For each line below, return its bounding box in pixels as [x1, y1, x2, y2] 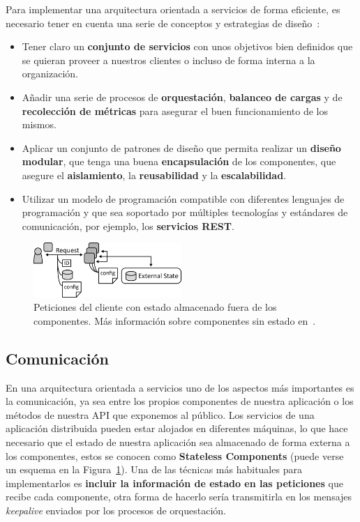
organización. [22, 66, 78, 81]
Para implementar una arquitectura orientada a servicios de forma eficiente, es [6, 2, 340, 16]
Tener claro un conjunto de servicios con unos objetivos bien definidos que [22, 39, 353, 54]
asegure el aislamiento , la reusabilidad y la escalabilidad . [22, 167, 287, 182]
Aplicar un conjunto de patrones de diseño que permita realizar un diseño [22, 140, 341, 155]
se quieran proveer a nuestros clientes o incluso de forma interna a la [22, 52, 315, 67]
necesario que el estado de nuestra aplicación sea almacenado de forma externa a [6, 435, 350, 450]
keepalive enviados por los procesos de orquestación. [6, 502, 226, 517]
